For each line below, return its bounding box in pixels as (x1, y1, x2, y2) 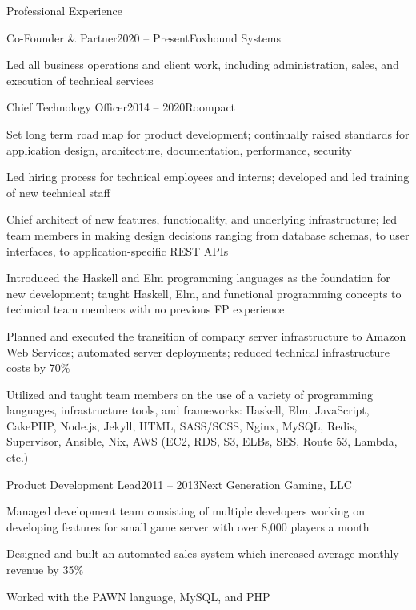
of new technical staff (6, 184, 110, 200)
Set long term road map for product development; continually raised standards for (6, 125, 410, 142)
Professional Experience (6, 2, 122, 18)
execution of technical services (6, 71, 154, 88)
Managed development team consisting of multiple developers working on (6, 503, 365, 519)
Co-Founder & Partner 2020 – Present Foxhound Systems (6, 29, 282, 46)
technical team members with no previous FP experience (6, 301, 285, 317)
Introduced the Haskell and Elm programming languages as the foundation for (6, 269, 390, 286)
